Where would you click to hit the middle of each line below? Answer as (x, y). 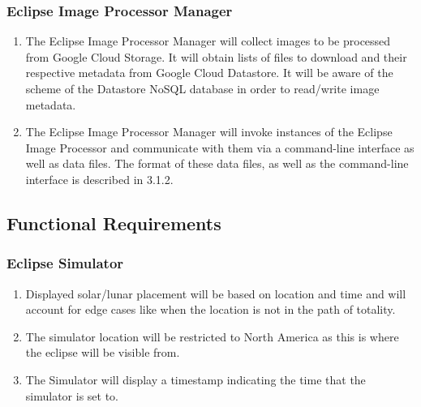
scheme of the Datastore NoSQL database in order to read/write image (202, 88)
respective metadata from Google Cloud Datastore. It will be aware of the (209, 73)
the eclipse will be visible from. (103, 352)
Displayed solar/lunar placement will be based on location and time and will (216, 293)
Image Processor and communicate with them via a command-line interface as (220, 147)
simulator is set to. (72, 395)
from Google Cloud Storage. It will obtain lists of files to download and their (216, 56)
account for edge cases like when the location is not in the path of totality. (210, 309)
